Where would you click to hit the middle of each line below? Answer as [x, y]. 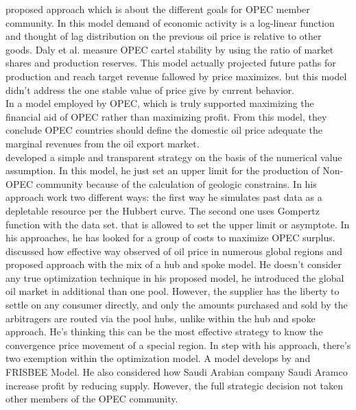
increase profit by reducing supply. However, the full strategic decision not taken [175, 385]
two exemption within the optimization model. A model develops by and [158, 358]
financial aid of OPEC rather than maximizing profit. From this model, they [166, 116]
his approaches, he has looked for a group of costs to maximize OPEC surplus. [170, 238]
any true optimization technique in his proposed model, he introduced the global [175, 277]
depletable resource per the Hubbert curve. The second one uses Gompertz [163, 210]
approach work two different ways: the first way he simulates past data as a [164, 197]
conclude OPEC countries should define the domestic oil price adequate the [164, 130]
